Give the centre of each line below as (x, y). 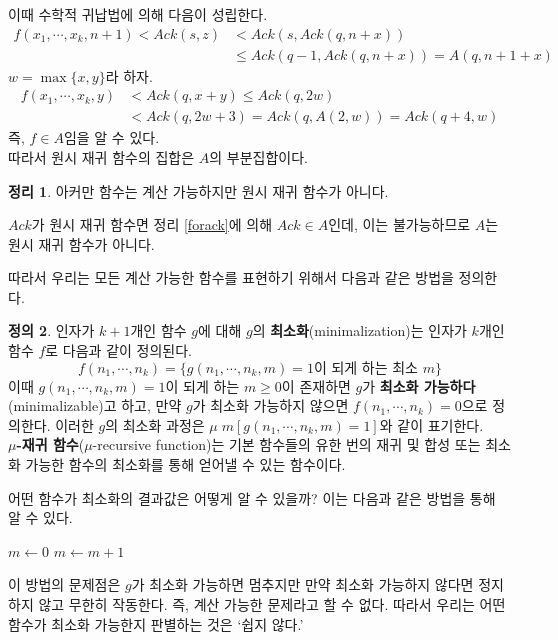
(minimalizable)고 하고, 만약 (95, 405)
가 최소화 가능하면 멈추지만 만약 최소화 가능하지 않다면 (302, 584)
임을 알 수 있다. (111, 137)
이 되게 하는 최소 (365, 368)
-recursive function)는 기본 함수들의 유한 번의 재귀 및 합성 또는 (286, 444)
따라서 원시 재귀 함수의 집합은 (101, 156)
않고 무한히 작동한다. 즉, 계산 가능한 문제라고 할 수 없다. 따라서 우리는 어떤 (272, 604)
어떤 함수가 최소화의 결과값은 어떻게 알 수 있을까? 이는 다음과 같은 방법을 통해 (252, 497)
